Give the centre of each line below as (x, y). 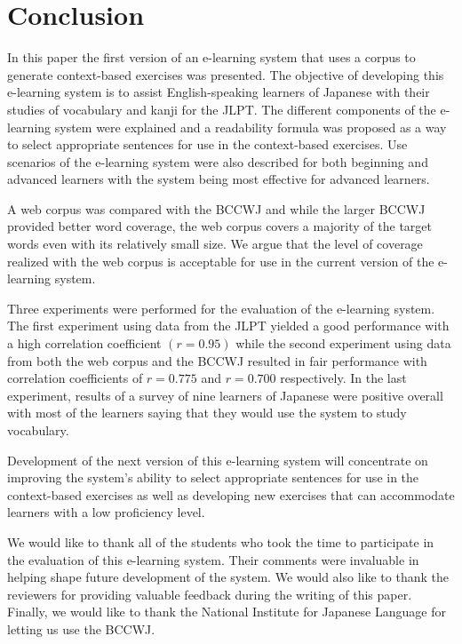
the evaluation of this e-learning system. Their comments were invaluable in (213, 559)
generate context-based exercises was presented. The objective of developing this (226, 74)
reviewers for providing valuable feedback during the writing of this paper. (210, 594)
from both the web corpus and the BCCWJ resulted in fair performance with (217, 360)
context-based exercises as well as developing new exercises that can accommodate (231, 494)
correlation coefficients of (75, 378)
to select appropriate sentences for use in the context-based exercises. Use (207, 144)
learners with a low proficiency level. (106, 512)
